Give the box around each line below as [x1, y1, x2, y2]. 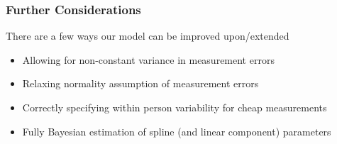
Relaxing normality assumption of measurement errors [22, 76, 259, 91]
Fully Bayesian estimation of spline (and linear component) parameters [22, 123, 331, 138]
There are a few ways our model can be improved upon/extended [6, 28, 289, 43]
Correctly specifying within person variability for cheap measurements [22, 100, 327, 114]
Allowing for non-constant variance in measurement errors [22, 52, 275, 67]
